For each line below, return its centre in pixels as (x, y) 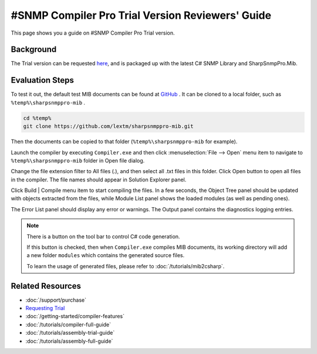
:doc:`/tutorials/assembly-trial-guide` (70, 333)
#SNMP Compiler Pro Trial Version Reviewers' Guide (141, 15)
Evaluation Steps (43, 80)
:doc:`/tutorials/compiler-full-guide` (68, 324)
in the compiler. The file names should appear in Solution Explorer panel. (99, 180)
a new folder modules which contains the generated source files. (106, 255)
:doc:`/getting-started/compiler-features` (75, 316)
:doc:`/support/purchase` (56, 300)
